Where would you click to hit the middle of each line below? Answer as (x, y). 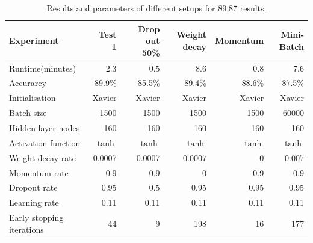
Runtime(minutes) (43, 68)
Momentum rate (39, 172)
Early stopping (36, 217)
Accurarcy (28, 83)
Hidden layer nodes (45, 128)
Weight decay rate (42, 157)
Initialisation (33, 98)
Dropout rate (33, 187)
